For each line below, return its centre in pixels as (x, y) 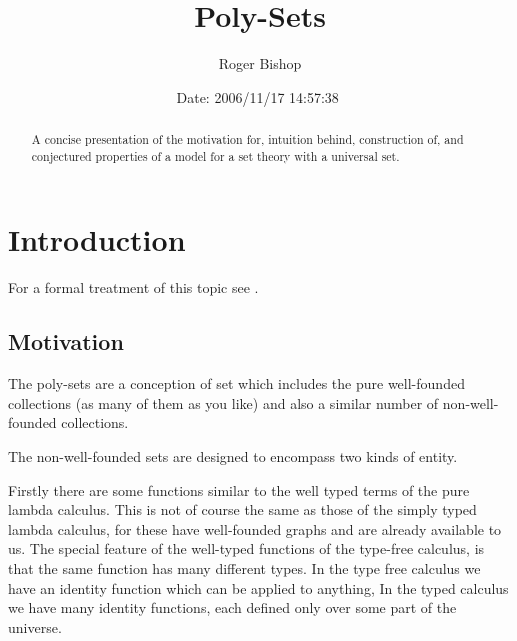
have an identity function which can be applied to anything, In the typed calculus (258, 587)
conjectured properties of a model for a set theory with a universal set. (215, 155)
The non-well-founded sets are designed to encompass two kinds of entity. (233, 455)
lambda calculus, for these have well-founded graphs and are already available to (255, 528)
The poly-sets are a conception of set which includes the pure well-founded (236, 383)
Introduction (97, 239)
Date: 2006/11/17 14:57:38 (257, 96)
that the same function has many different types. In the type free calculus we (244, 567)
